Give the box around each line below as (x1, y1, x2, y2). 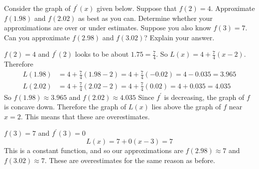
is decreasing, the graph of (164, 91, 245, 102)
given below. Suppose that (97, 3, 177, 13)
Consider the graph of (4, 3, 71, 13)
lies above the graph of (151, 101, 221, 112)
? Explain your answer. (144, 32, 215, 42)
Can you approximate (4, 32, 70, 42)
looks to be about (75, 49, 129, 59)
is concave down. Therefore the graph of (4, 101, 127, 112)
